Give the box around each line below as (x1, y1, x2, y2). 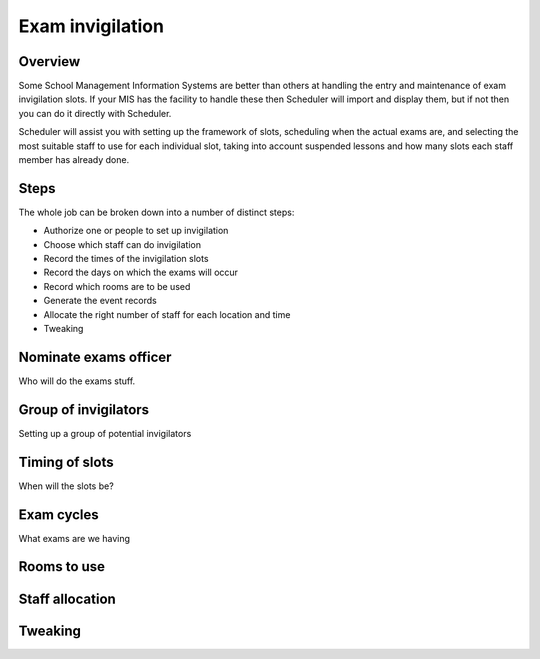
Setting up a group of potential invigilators (18, 427, 192, 439)
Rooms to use (18, 558, 105, 575)
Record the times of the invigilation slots (43, 253, 209, 265)
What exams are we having (18, 532, 130, 544)
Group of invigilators (18, 401, 150, 418)
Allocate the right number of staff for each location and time (43, 308, 291, 320)
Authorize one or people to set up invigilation (43, 225, 229, 237)
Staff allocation (18, 590, 117, 607)
